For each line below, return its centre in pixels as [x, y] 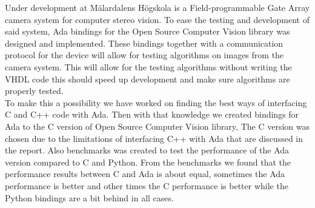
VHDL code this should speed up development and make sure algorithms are [148, 79]
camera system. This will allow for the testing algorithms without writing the [148, 66]
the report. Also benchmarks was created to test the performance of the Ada [147, 150]
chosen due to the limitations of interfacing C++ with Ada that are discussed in [154, 138]
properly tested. [34, 91]
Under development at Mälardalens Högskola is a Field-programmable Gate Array [157, 7]
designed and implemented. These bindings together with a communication [144, 43]
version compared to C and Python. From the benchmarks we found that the [148, 162]
